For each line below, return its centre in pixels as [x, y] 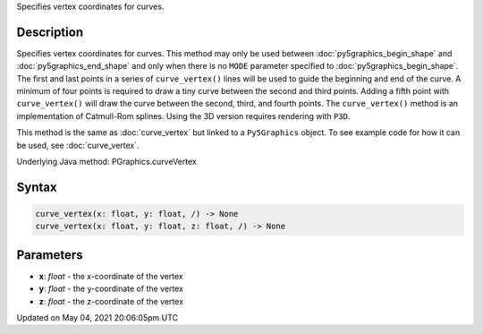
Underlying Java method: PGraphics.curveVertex [106, 162]
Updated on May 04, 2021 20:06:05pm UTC [97, 318]
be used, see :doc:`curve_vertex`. [78, 145]
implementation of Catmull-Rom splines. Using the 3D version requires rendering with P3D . [183, 116]
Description [50, 32]
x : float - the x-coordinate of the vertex [111, 276]
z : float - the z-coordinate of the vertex [111, 301]
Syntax [37, 187]
